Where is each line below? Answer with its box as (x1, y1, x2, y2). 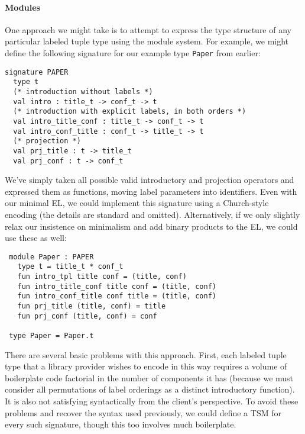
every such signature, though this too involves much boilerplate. (5, 418, 236, 430)
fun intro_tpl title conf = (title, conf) (17, 272, 187, 281)
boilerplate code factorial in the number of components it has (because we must (5, 371, 294, 384)
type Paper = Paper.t (9, 332, 94, 340)
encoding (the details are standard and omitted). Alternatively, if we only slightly (5, 208, 300, 220)
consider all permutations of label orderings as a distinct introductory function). (5, 383, 295, 396)
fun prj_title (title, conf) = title (17, 302, 166, 311)
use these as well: (5, 232, 67, 244)
